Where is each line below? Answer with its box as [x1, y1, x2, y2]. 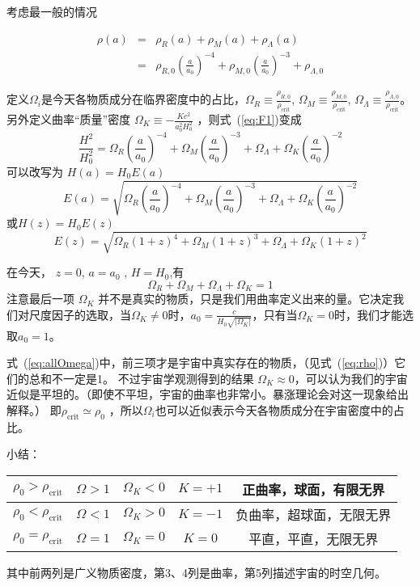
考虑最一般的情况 [6, 3, 97, 19]
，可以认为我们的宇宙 [294, 369, 408, 386]
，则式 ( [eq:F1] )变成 [197, 111, 302, 127]
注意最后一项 [6, 290, 74, 307]
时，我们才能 [333, 306, 402, 323]
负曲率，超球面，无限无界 [235, 504, 392, 524]
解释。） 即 [6, 401, 62, 418]
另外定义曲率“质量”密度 [6, 111, 131, 127]
